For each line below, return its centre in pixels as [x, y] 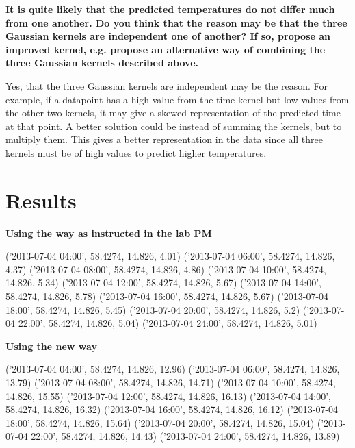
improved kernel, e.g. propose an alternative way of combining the [166, 49]
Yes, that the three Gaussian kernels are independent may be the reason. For [167, 85]
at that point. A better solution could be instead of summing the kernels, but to [174, 126]
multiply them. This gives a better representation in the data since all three [165, 139]
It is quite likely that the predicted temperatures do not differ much [170, 9]
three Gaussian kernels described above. [102, 63]
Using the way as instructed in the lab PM [109, 233]
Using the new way [51, 346]
